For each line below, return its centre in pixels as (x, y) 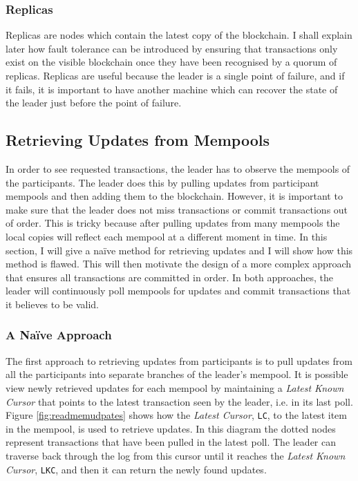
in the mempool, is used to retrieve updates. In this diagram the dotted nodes (171, 428)
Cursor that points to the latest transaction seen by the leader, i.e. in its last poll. (179, 401)
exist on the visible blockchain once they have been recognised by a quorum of (171, 62)
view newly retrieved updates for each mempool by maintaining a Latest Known (175, 387)
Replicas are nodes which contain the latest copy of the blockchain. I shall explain (179, 35)
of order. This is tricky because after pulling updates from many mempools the (173, 223)
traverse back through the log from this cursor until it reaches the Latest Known (176, 455)
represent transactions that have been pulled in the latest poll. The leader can (171, 442)
